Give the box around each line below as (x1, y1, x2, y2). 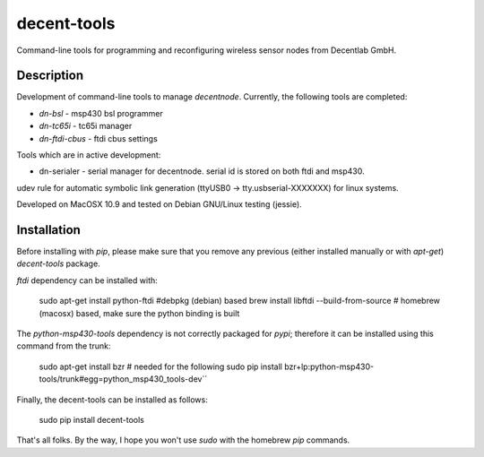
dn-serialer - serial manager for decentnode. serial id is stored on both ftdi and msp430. (39, 166, 365, 177)
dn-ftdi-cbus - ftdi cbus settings (39, 133, 159, 143)
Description (16, 68, 84, 83)
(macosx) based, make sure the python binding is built (39, 307, 240, 318)
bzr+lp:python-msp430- (283, 361, 375, 372)
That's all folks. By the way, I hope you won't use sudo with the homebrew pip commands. (16, 435, 350, 445)
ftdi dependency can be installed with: (16, 274, 159, 286)
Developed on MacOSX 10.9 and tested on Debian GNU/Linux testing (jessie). (16, 199, 302, 210)
